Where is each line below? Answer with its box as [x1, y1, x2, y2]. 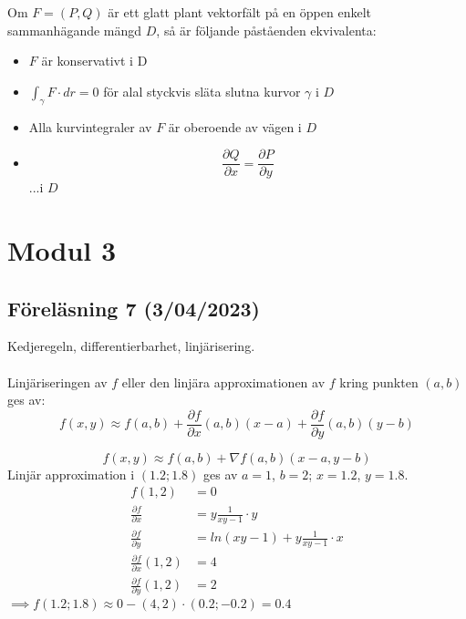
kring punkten [339, 372, 419, 391]
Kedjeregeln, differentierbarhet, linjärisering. [7, 336, 255, 356]
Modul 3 [7, 232, 117, 269]
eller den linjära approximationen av [121, 372, 326, 391]
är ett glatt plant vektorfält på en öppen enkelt [108, 3, 371, 21]
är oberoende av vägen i [168, 117, 302, 136]
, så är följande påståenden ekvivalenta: [156, 20, 377, 39]
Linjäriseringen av [7, 372, 108, 391]
